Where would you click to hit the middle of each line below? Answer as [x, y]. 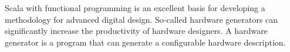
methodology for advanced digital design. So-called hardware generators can [141, 19]
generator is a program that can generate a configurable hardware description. [145, 42]
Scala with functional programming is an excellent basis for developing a [135, 8]
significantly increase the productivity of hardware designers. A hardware [136, 31]
